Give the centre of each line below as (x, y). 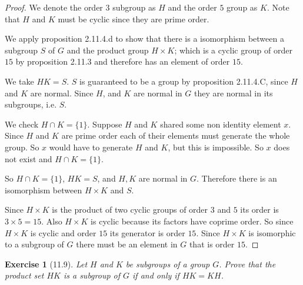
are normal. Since (62, 93)
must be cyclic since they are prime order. (134, 19)
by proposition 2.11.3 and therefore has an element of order (123, 61)
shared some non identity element (221, 124)
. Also (52, 221)
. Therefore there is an (237, 178)
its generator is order (147, 232)
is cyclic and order (63, 232)
